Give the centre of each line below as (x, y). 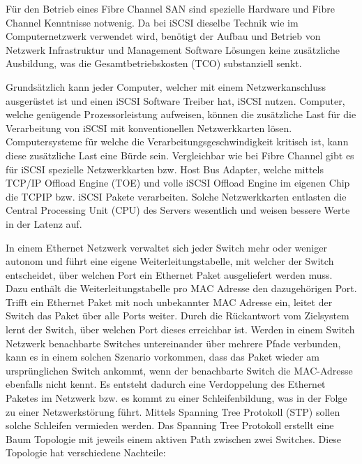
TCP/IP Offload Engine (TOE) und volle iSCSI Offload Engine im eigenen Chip (178, 183)
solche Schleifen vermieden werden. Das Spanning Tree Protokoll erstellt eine (170, 425)
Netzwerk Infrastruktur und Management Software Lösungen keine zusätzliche (173, 49)
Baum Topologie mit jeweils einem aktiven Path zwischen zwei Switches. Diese (174, 438)
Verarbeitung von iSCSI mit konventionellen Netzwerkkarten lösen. (149, 128)
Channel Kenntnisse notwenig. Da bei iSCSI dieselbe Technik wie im (152, 22)
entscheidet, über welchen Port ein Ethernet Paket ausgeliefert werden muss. (169, 274)
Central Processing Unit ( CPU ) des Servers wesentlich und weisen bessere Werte (178, 210)
